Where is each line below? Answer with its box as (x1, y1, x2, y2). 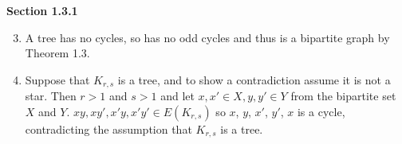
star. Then (25, 88, 77, 104)
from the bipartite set (290, 88, 396, 104)
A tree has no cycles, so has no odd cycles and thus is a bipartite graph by (25, 29, 390, 45)
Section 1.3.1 (6, 2, 78, 18)
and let (160, 88, 195, 104)
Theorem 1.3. (25, 45, 90, 61)
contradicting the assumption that (25, 120, 192, 137)
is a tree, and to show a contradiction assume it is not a (117, 71, 391, 88)
